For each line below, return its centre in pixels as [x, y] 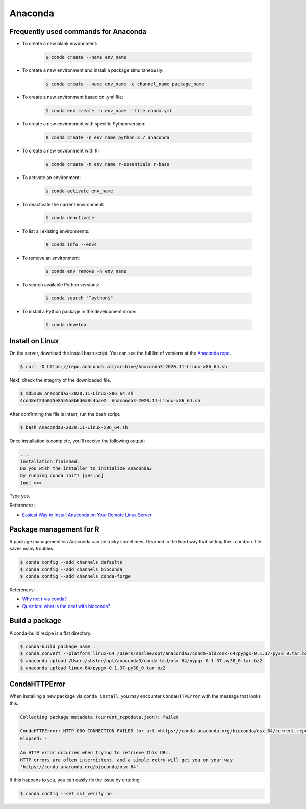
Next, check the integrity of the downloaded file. [60, 380]
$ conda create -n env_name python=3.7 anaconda [108, 137]
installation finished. [50, 461]
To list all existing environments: [56, 231]
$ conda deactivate [70, 218]
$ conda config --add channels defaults [71, 562]
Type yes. [20, 496]
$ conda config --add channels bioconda [71, 569]
